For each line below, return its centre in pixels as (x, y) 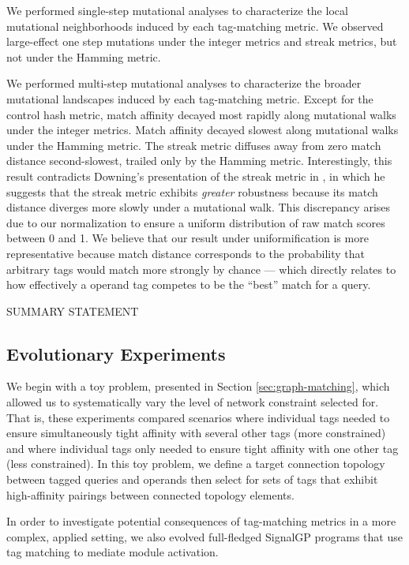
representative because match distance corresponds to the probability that (186, 253)
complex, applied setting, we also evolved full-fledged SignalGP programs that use (204, 536)
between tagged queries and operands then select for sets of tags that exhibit (192, 479)
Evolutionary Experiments (116, 353)
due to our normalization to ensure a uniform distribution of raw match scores (196, 222)
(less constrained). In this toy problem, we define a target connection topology (196, 464)
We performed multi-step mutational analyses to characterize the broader (184, 83)
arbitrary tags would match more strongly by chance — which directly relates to (201, 269)
